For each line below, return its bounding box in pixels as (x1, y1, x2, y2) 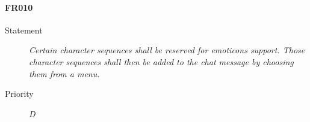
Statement (5, 23, 43, 36)
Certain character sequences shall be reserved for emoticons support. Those (29, 44, 305, 56)
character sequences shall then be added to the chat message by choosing (29, 55, 294, 68)
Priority (5, 87, 34, 100)
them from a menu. (29, 67, 100, 80)
